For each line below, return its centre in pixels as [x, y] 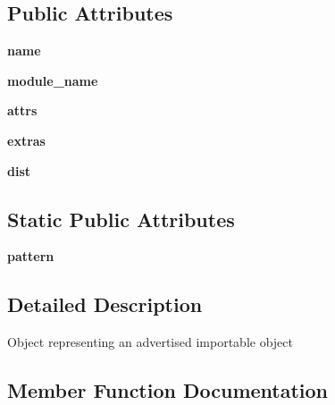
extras [26, 140]
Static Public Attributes [121, 219]
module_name [53, 80]
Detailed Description [105, 304]
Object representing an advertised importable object [150, 342]
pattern [31, 256]
